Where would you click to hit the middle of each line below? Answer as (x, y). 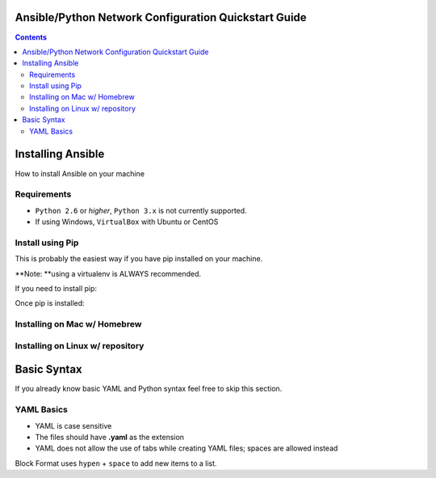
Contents (31, 37)
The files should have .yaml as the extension (110, 437)
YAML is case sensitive (73, 425)
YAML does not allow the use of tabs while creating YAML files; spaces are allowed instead (187, 448)
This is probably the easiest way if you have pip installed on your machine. (139, 259)
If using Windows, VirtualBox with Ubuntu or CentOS (127, 222)
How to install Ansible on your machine (80, 173)
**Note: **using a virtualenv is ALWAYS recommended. (108, 273)
